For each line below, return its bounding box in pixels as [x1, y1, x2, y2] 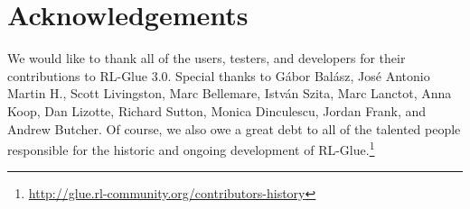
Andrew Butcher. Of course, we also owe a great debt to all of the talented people [7, 119, 461, 138]
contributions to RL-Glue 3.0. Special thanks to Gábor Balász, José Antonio [7, 66, 430, 85]
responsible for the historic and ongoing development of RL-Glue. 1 [7, 138, 375, 159]
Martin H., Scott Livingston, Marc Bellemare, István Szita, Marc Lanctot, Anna [7, 84, 452, 103]
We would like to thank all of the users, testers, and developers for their [7, 49, 406, 68]
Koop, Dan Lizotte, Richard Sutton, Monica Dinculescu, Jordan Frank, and [7, 101, 427, 120]
